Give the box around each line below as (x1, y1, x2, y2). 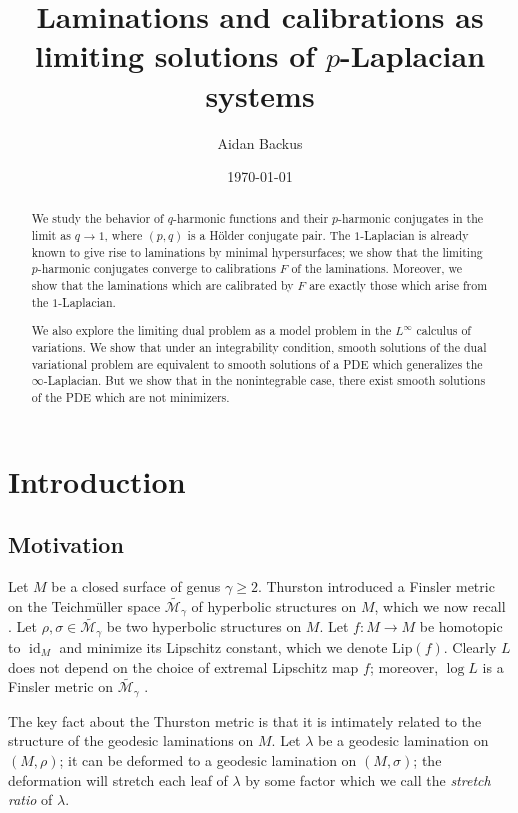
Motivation (8, 529, 124, 560)
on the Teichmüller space (8, 595, 161, 616)
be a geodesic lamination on (318, 730, 489, 751)
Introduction (8, 460, 186, 501)
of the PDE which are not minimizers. (31, 388, 230, 405)
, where (104, 227, 143, 244)
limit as (31, 227, 71, 244)
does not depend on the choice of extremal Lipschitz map (8, 656, 359, 677)
